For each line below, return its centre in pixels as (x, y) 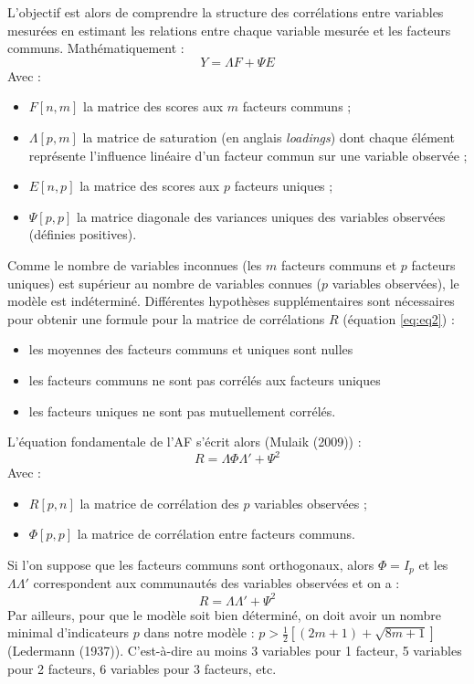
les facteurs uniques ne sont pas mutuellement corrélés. (182, 410)
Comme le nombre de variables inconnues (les (135, 264)
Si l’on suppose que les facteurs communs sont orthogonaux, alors (191, 564)
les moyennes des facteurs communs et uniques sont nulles (191, 349)
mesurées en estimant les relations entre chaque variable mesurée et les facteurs (229, 30)
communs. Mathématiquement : (96, 48)
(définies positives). (83, 234)
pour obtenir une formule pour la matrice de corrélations (166, 318)
